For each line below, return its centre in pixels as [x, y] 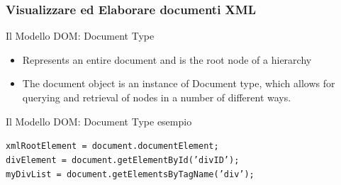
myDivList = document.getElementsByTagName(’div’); [130, 174]
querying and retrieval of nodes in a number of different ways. [157, 97]
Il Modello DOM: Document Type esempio [99, 121]
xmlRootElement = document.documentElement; [112, 146]
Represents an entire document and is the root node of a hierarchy [167, 59]
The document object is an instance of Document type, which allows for [179, 83]
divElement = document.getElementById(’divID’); [123, 160]
